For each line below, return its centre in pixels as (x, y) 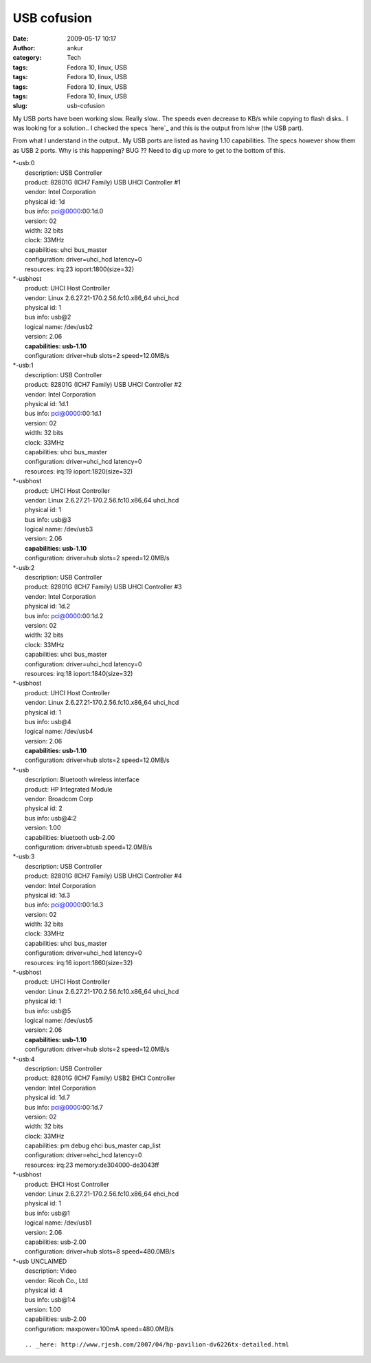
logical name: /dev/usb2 (59, 326)
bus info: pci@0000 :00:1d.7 (64, 1107)
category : (27, 58)
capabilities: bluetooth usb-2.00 (70, 837)
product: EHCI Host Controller (67, 1184)
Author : (24, 47)
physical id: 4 (44, 1290)
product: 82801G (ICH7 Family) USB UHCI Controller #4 (103, 876)
